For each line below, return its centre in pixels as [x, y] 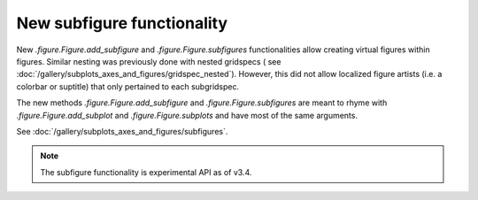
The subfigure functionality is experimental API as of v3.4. [146, 172]
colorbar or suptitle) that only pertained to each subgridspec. [128, 86]
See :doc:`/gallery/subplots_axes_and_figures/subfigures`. [122, 131]
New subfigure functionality [122, 23]
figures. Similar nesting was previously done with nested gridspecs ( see [149, 61]
